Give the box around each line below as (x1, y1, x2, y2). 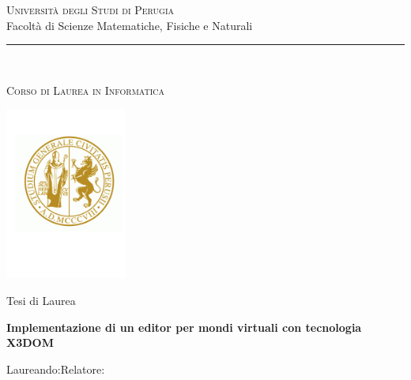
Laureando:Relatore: (6, 360, 105, 377)
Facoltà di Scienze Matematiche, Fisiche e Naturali (6, 17, 253, 33)
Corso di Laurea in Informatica (6, 81, 165, 98)
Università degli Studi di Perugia (6, 2, 175, 17)
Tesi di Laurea (6, 292, 76, 309)
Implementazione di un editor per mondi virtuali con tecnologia (6, 318, 362, 335)
